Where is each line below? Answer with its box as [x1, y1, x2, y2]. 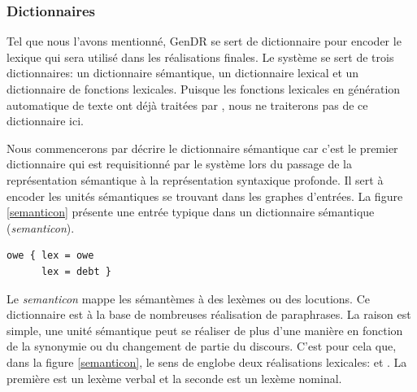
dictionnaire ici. [7, 112, 84, 129]
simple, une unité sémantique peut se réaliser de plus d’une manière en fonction [7, 321, 403, 338]
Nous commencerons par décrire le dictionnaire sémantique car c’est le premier [7, 139, 398, 156]
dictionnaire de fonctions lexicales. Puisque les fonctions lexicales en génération [7, 81, 401, 97]
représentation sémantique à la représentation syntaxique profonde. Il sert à [7, 171, 384, 188]
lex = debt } [41, 265, 111, 277]
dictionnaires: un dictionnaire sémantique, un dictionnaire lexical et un [7, 64, 359, 81]
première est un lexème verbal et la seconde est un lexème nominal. [7, 369, 342, 386]
